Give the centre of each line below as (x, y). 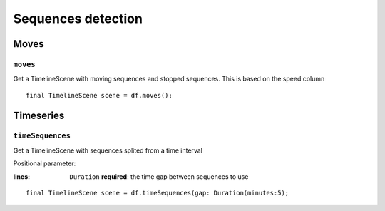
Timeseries (39, 115)
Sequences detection (78, 19)
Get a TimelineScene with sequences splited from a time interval (108, 150)
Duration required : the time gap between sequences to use (159, 176)
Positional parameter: (45, 163)
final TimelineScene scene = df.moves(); (99, 95)
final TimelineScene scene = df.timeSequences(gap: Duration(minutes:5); (158, 193)
